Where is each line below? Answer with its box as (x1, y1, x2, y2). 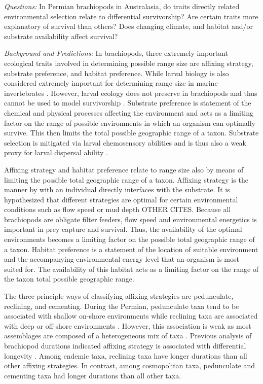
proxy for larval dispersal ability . (4, 147, 108, 158)
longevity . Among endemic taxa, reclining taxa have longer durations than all (4, 350, 247, 361)
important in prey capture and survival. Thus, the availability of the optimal (4, 224, 242, 234)
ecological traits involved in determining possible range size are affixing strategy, (4, 57, 253, 68)
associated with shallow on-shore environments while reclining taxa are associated (4, 310, 258, 321)
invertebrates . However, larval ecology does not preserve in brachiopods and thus (4, 87, 257, 98)
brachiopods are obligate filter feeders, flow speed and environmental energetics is (4, 214, 257, 224)
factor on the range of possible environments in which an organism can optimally (4, 117, 255, 128)
